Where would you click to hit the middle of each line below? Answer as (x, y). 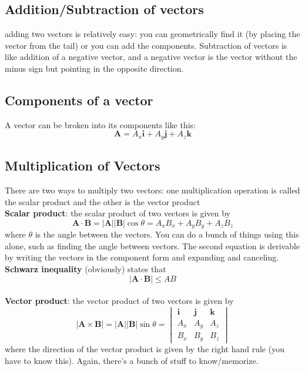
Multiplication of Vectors (83, 166)
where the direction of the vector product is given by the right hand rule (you (145, 349)
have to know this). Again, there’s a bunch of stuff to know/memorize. (132, 360)
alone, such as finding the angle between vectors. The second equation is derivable (152, 245)
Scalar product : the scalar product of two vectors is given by (118, 213)
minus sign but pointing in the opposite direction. (94, 68)
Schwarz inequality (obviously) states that (86, 269)
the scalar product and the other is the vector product (103, 201)
